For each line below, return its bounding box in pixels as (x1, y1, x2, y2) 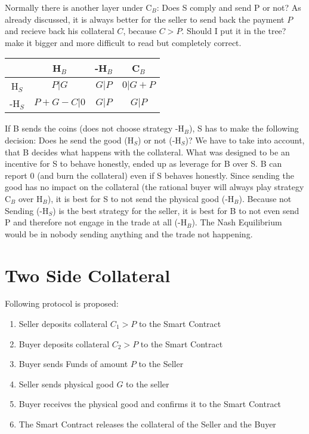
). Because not (239, 192, 292, 204)
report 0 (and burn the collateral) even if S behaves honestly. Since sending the (5, 169, 294, 181)
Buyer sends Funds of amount (18, 357, 128, 370)
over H (18, 192, 43, 204)
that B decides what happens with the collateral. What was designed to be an (5, 145, 290, 158)
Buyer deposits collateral (18, 337, 110, 350)
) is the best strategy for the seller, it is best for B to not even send (52, 204, 299, 216)
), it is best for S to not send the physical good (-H (47, 192, 234, 204)
